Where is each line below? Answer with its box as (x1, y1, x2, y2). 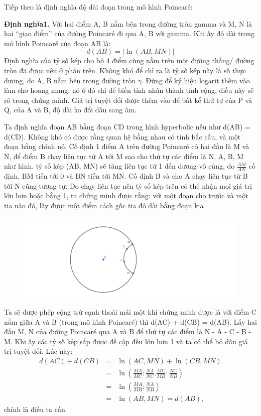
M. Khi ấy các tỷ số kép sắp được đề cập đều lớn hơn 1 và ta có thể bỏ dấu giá (4, 336, 248, 346)
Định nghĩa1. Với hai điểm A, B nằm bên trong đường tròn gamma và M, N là (4, 18, 252, 29)
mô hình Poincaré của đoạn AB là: (4, 38, 111, 48)
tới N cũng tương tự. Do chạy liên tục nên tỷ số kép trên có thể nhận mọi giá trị (4, 180, 252, 191)
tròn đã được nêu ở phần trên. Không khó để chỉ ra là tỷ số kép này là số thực (4, 65, 246, 75)
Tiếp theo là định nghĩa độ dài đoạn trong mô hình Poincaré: (4, 2, 193, 12)
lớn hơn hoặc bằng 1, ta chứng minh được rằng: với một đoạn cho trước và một (4, 190, 248, 201)
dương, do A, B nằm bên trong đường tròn (4, 75, 136, 85)
